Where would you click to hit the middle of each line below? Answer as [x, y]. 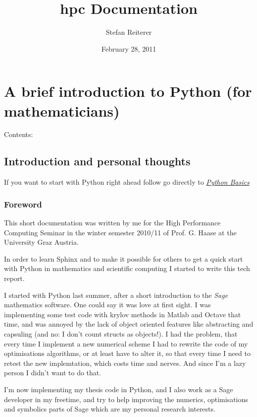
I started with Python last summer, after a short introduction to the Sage [116, 295]
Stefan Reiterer [129, 32]
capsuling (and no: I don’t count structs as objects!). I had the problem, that [121, 333]
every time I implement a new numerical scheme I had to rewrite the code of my [126, 343]
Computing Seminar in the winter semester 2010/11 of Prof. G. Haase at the [120, 232]
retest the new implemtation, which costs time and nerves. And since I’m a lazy [125, 363]
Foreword [23, 204]
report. [14, 278]
